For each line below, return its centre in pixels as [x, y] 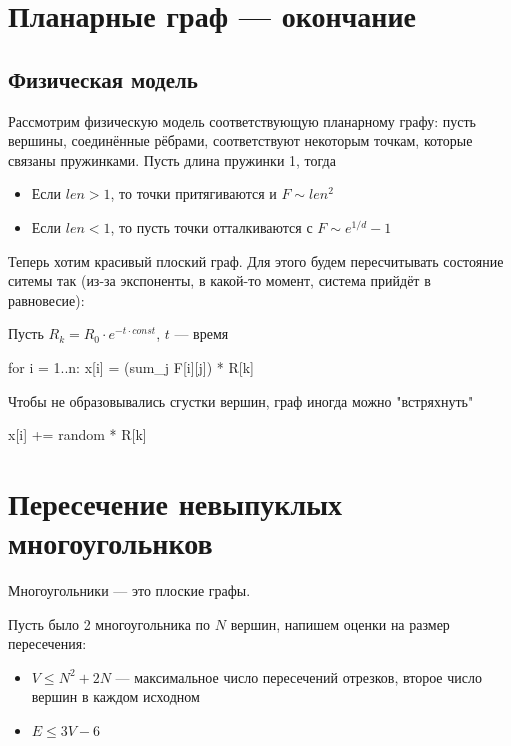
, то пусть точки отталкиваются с [211, 226]
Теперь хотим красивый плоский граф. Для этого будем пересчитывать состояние [256, 260]
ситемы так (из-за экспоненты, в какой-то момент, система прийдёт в [219, 280]
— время [201, 333]
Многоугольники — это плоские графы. [129, 590]
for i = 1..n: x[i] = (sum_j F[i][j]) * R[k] [131, 366]
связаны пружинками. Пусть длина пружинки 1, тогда [172, 159]
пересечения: [47, 643]
